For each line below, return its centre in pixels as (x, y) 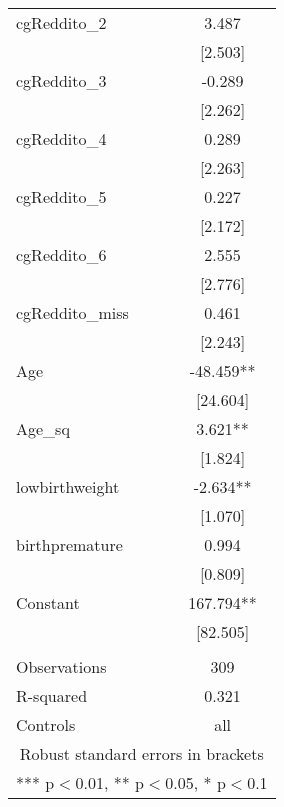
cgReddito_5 (61, 196)
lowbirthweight (68, 486)
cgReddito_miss (72, 312)
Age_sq (43, 428)
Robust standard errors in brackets (141, 753)
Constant (48, 602)
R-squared (52, 695)
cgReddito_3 (61, 80)
